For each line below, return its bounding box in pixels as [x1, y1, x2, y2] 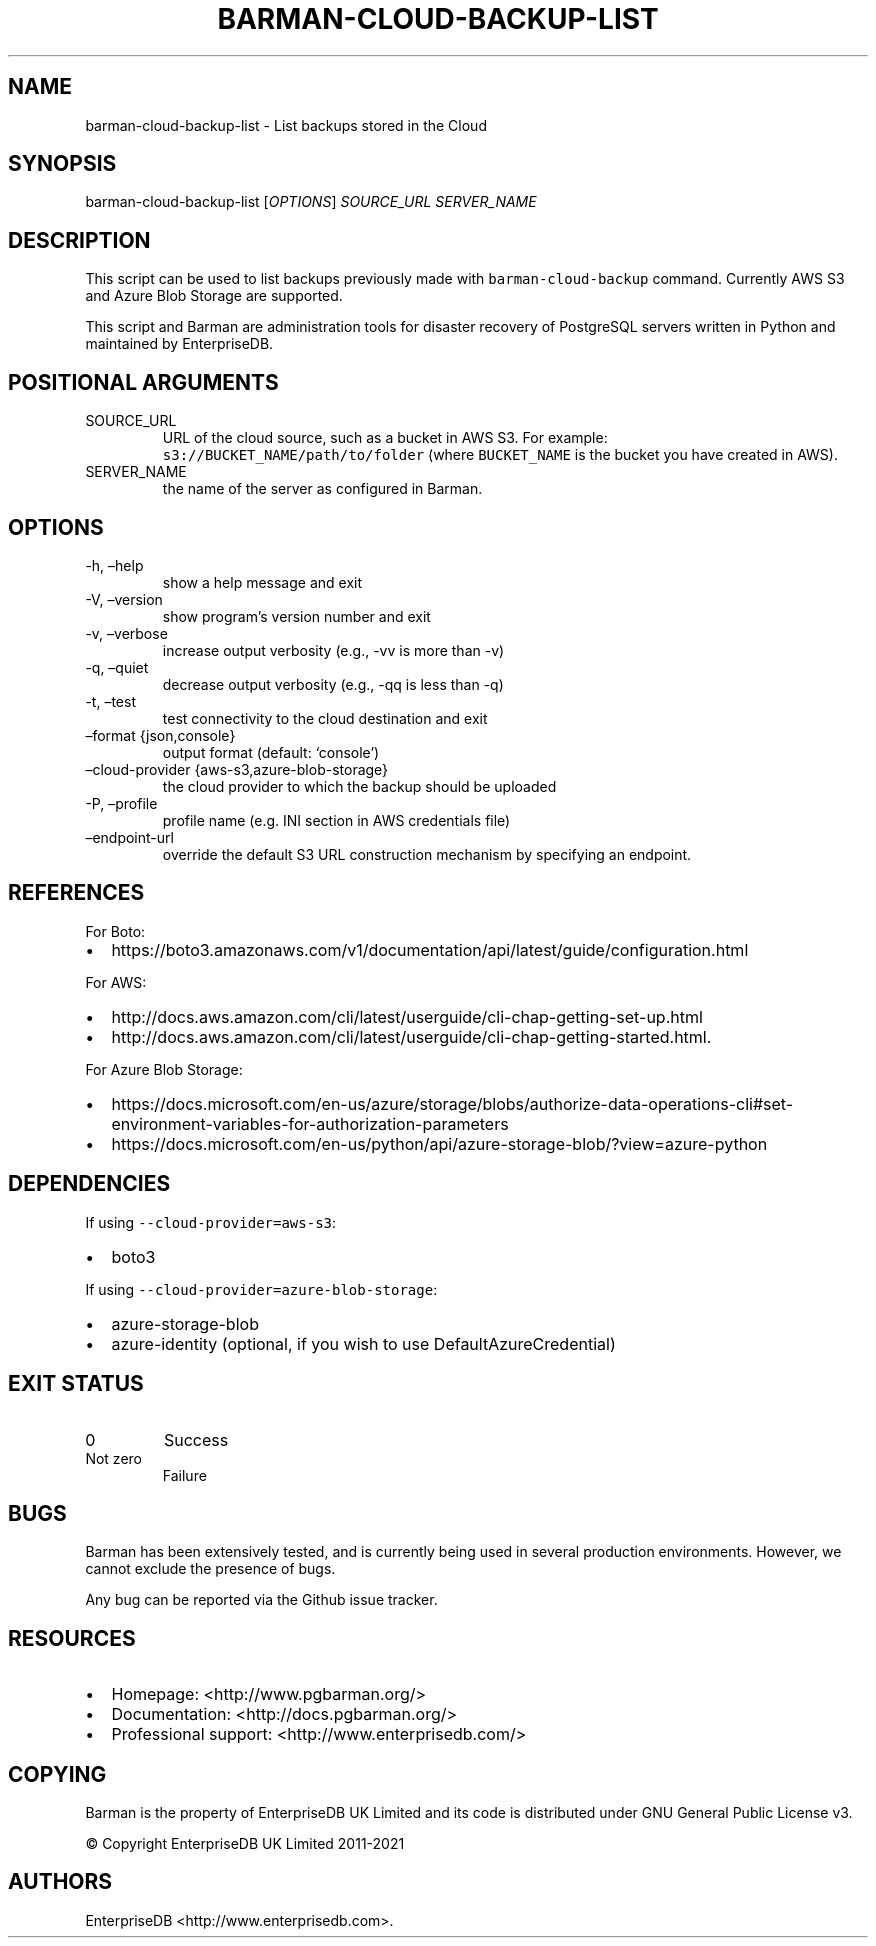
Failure [162, 1466, 207, 1484]
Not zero [85, 1449, 142, 1467]
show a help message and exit [162, 573, 362, 591]
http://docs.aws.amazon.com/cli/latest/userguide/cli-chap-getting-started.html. [111, 1026, 712, 1047]
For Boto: [85, 922, 146, 940]
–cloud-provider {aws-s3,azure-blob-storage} [85, 760, 389, 778]
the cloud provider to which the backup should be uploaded [162, 777, 557, 795]
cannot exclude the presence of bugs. [85, 1560, 336, 1578]
